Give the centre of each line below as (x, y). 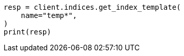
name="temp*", (49, 15)
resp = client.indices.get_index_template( (92, 7)
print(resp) (27, 32)
